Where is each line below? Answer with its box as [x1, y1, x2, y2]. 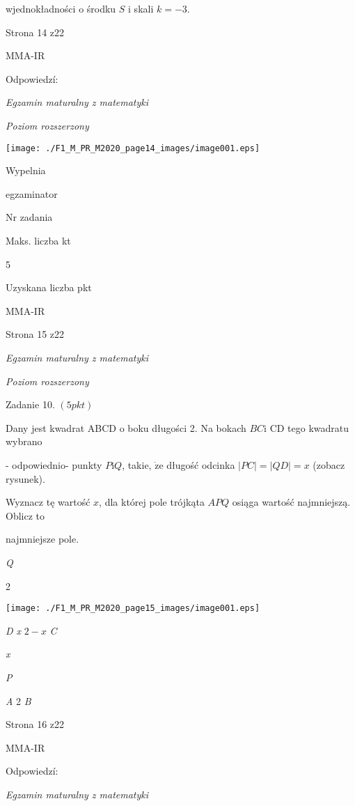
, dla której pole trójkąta [99, 495, 205, 509]
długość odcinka [166, 457, 235, 472]
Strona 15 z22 [6, 327, 65, 341]
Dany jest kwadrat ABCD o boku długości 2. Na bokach [6, 420, 246, 435]
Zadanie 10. [6, 397, 55, 412]
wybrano [6, 434, 42, 449]
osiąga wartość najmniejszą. [232, 495, 351, 509]
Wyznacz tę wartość [6, 495, 90, 509]
